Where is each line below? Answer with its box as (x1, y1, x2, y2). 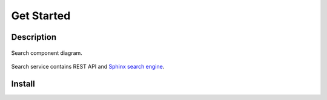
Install (11, 78, 36, 89)
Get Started (11, 9, 71, 22)
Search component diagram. (11, 49, 83, 57)
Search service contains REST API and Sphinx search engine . (11, 63, 165, 70)
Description (11, 32, 57, 42)
